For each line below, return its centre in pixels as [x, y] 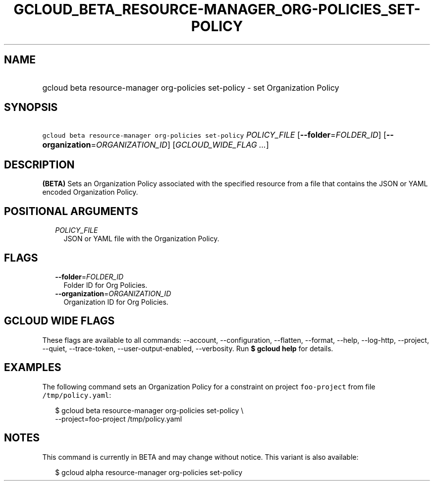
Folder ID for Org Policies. [106, 285]
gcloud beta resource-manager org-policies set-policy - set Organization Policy [191, 87]
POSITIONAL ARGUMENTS [71, 211]
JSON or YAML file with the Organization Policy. [141, 239]
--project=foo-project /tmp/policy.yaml [119, 419]
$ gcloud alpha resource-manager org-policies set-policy [149, 472]
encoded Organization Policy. [90, 192]
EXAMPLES [33, 368]
